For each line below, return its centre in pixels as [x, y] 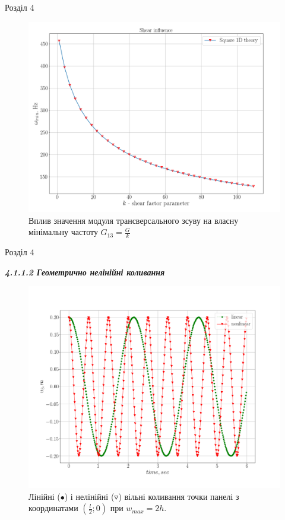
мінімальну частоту [63, 232]
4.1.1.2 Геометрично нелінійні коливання [85, 272]
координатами [53, 508]
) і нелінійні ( [89, 496]
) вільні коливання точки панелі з [179, 496]
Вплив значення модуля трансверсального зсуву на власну [134, 220]
